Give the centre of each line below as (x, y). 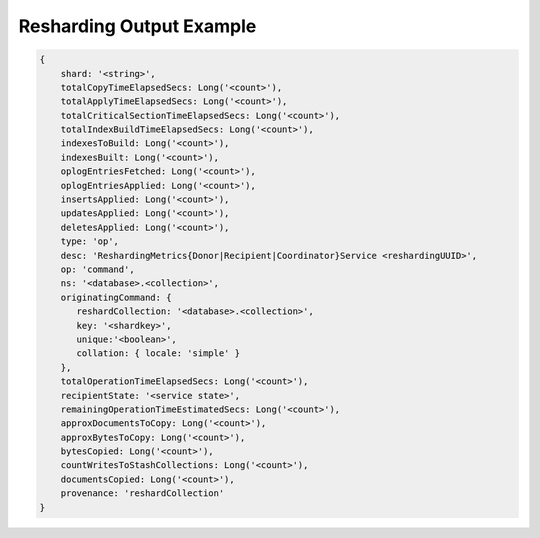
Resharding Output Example (137, 26)
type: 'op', (90, 241)
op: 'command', (97, 269)
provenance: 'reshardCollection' (142, 493)
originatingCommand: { (116, 297)
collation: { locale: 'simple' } (158, 353)
